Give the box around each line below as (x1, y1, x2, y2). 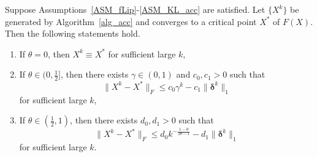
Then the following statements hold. (5, 27, 140, 40)
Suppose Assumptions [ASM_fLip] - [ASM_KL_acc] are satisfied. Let (5, 3, 265, 15)
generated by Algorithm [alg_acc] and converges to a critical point (5, 15, 257, 27)
